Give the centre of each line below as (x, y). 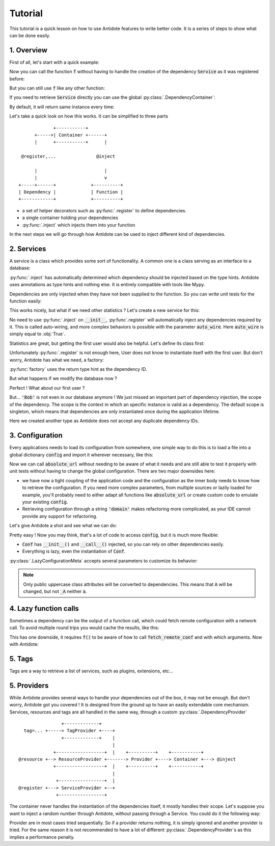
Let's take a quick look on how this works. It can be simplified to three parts (89, 116)
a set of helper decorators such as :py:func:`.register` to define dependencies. (104, 210)
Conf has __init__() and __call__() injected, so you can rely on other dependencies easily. (123, 544)
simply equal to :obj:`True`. (37, 334)
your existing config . (45, 502)
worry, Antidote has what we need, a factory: (57, 360)
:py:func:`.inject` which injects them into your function (79, 225)
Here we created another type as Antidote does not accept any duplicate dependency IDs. (104, 421)
